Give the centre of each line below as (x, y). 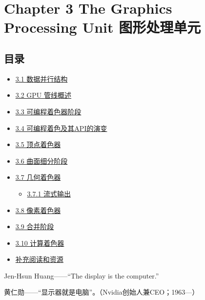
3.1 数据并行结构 (41, 78)
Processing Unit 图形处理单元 (102, 27)
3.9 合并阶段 (35, 226)
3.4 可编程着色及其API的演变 (61, 128)
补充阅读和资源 (39, 259)
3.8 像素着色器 (38, 210)
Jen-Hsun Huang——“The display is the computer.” (82, 275)
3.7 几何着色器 (38, 177)
